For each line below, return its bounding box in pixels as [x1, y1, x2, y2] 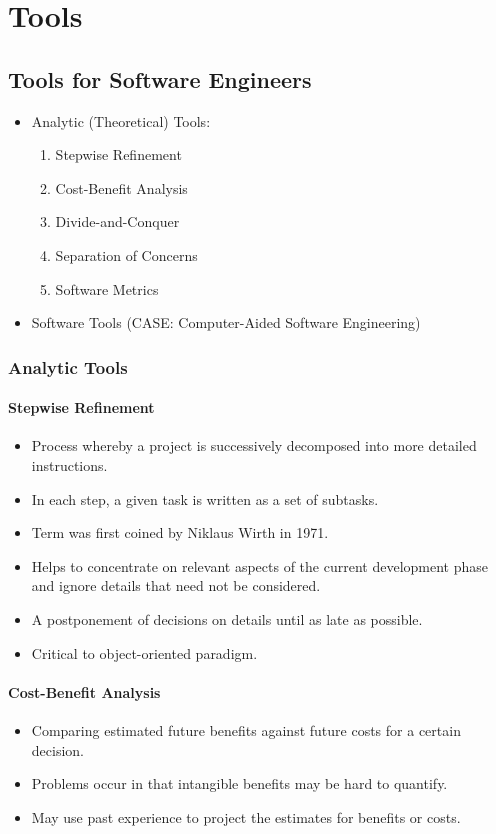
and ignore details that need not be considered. [31, 575, 321, 596]
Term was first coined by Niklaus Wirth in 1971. [31, 522, 329, 543]
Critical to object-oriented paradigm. [31, 642, 258, 663]
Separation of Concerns [55, 244, 198, 265]
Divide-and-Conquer [55, 211, 180, 232]
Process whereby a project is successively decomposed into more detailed [31, 435, 477, 456]
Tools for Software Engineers [8, 63, 312, 94]
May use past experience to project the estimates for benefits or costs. [31, 806, 461, 827]
